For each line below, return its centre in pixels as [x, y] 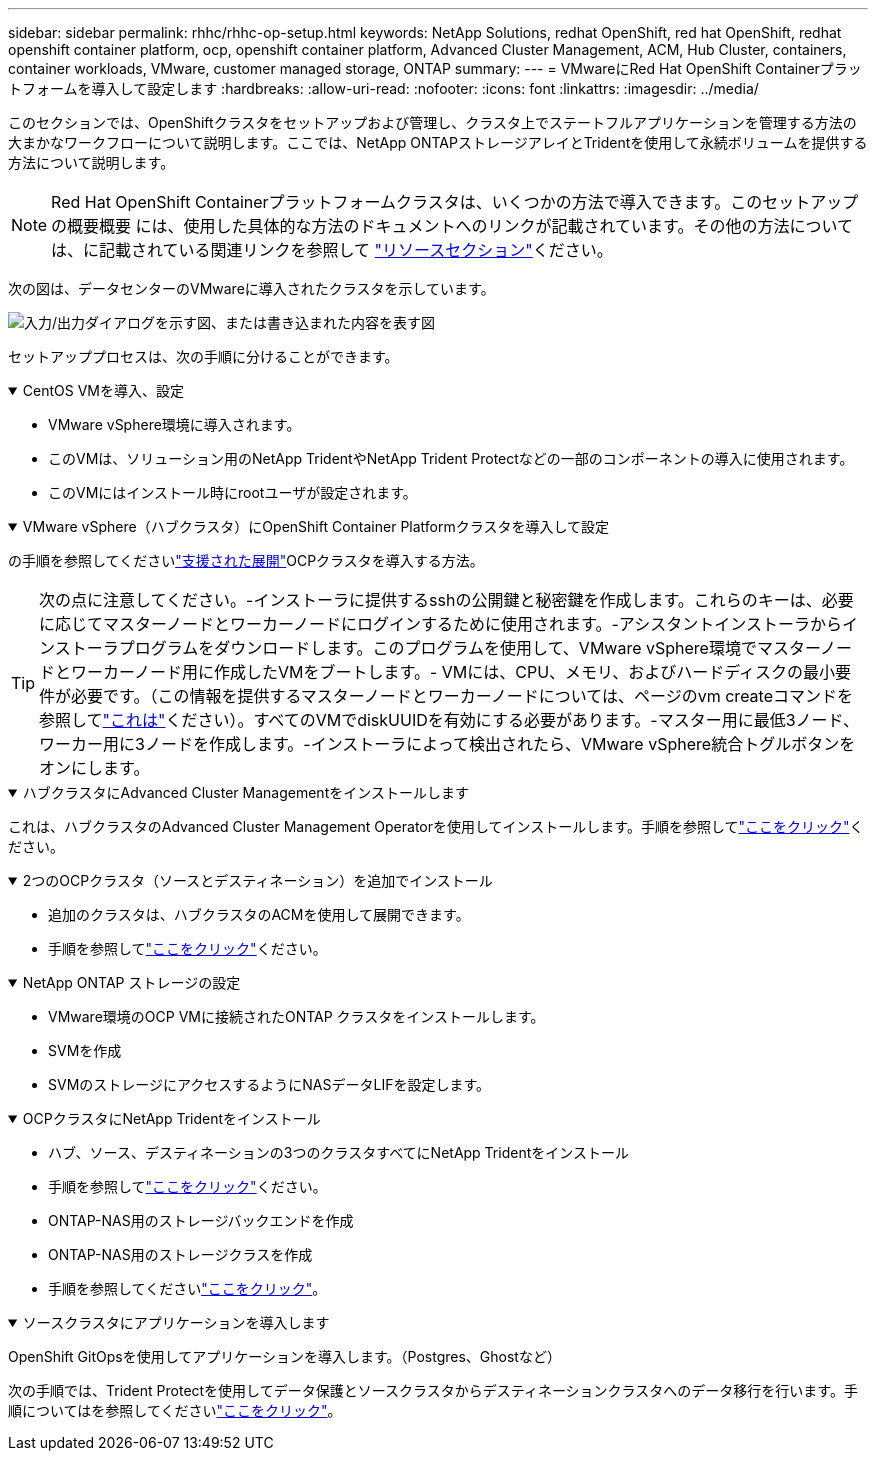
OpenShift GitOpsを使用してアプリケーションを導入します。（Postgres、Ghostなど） [284, 1356]
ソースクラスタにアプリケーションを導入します [176, 1322]
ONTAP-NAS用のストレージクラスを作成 [180, 1254]
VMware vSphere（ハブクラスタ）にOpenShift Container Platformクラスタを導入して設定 [316, 526]
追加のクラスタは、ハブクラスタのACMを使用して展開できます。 [259, 914]
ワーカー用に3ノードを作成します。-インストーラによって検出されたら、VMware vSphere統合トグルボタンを [447, 744]
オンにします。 [94, 768]
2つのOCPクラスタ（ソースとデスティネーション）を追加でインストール [257, 880]
